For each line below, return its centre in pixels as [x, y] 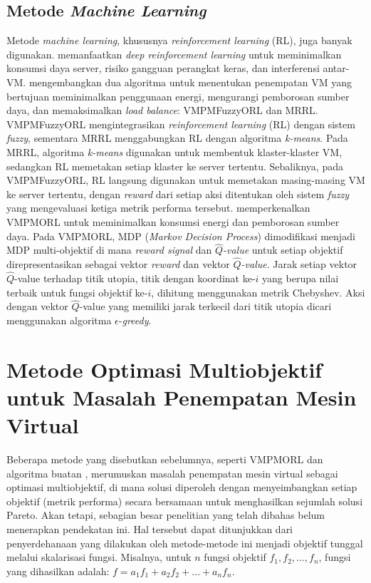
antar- [336, 68]
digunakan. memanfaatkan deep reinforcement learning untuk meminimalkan [174, 54]
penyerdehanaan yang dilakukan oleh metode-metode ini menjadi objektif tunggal [185, 543]
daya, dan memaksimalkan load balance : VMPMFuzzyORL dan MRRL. [162, 110]
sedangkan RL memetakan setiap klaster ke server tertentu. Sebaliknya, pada [175, 166]
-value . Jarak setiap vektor [299, 264]
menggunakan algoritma [59, 320]
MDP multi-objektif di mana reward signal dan [109, 250]
